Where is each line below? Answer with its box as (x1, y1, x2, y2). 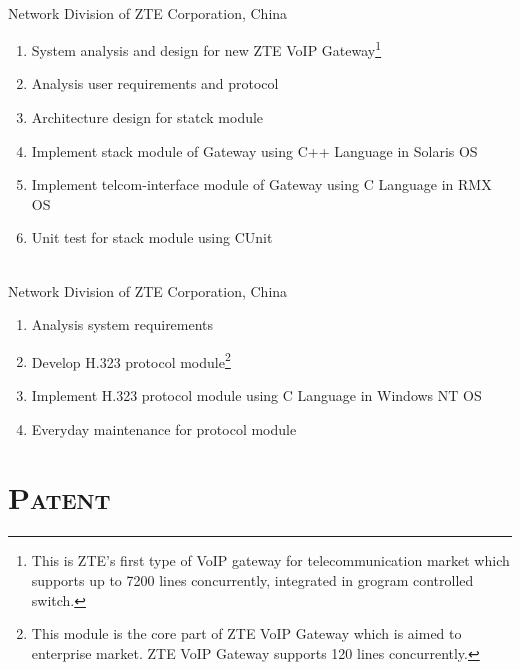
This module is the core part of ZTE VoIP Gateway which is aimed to (31, 623, 462, 644)
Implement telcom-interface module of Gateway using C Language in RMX (31, 174, 492, 195)
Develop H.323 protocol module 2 (31, 348, 231, 372)
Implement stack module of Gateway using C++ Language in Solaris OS (31, 140, 478, 161)
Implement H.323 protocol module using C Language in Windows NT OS (31, 385, 482, 406)
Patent (8, 477, 111, 518)
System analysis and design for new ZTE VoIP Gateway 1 (31, 37, 382, 60)
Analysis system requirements (31, 314, 214, 335)
